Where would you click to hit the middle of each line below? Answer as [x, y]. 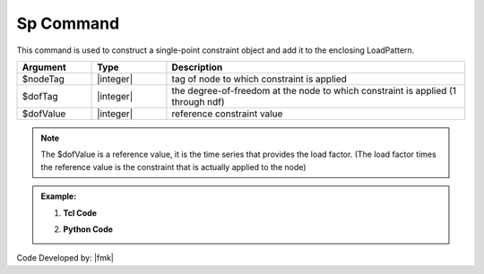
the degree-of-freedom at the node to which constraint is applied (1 [314, 90]
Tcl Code [80, 213]
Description [197, 67]
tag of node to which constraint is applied [259, 79]
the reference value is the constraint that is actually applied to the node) [173, 167]
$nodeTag [43, 79]
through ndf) [198, 101]
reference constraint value [227, 114]
